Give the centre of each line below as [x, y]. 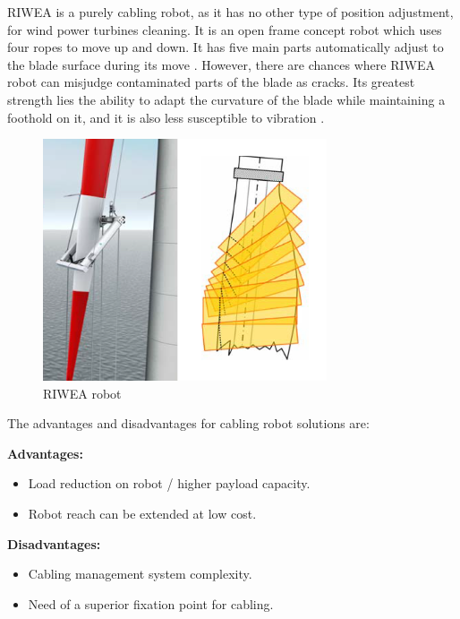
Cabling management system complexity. [140, 574]
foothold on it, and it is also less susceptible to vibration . [166, 117]
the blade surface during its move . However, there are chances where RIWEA [221, 64]
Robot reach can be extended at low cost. [142, 513]
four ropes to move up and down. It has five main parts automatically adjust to [226, 47]
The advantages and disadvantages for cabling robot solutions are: [188, 423]
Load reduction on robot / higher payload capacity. [169, 483]
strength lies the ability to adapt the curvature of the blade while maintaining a [226, 99]
